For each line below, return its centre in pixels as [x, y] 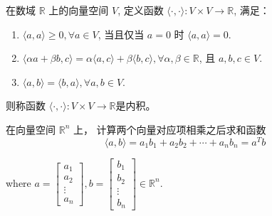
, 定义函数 [141, 10]
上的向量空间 [79, 10]
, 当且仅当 [121, 34]
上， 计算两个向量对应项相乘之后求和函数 [169, 129]
